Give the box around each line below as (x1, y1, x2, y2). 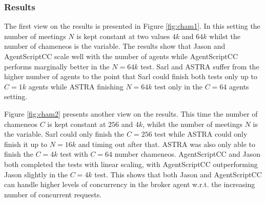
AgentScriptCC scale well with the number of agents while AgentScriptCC (4, 51, 238, 61)
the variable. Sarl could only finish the (4, 128, 125, 139)
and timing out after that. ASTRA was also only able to (78, 138, 255, 149)
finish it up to (4, 138, 48, 149)
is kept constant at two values (76, 30, 170, 41)
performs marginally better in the (4, 61, 110, 71)
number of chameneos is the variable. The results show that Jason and (4, 41, 226, 51)
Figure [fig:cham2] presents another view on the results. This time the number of (4, 108, 258, 119)
